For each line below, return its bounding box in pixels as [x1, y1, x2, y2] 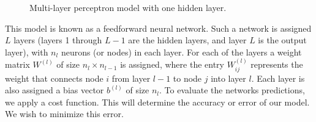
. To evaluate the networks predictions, [159, 84, 305, 96]
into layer [211, 71, 246, 84]
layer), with [5, 45, 48, 58]
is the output [258, 34, 307, 46]
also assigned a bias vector [5, 84, 104, 96]
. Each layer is [251, 71, 305, 84]
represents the [250, 58, 303, 71]
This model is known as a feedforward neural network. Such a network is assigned [5, 21, 312, 34]
